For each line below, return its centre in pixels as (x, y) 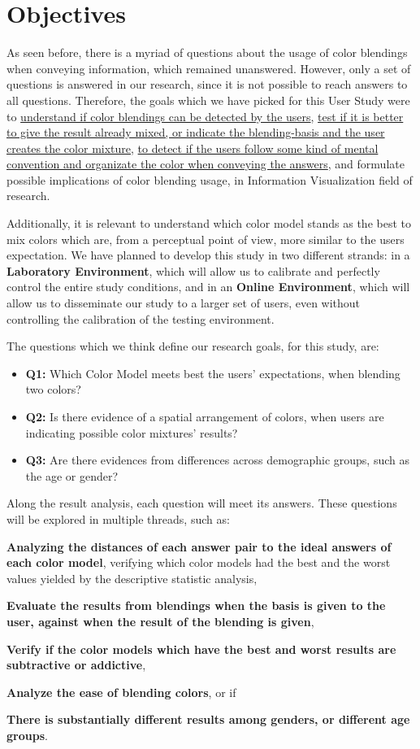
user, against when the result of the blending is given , (160, 621)
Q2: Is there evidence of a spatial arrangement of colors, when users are (205, 416)
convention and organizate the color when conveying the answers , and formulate (206, 164)
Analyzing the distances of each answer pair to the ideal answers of (199, 546)
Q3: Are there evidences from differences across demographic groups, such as (218, 460)
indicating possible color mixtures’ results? (132, 432)
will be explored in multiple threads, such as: (118, 518)
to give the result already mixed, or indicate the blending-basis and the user (196, 132)
